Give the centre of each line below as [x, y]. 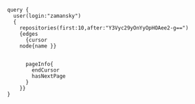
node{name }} [38, 46]
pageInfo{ [39, 64]
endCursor [46, 70]
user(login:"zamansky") [47, 16]
